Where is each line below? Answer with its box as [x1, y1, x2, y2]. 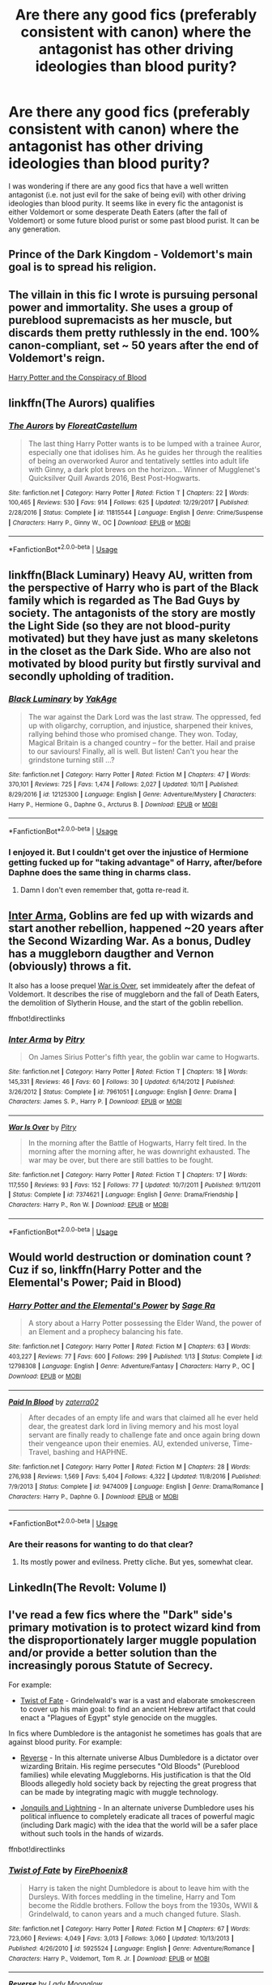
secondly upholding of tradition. [8, 669, 175, 683]
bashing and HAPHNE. [53, 1447, 128, 1456]
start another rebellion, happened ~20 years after [8, 921, 264, 935]
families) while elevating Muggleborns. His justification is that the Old [19, 1770, 251, 1780]
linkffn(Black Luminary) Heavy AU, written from [8, 568, 253, 582]
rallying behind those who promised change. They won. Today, [28, 729, 239, 738]
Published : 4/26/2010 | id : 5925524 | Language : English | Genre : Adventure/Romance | [8, 1945, 255, 1953]
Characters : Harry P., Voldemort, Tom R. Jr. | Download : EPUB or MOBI [8, 1954, 210, 1962]
